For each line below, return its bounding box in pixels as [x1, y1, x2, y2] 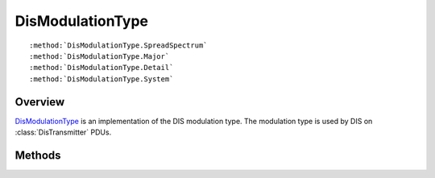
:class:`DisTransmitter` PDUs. [14, 127, 112, 137]
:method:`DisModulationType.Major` [29, 52, 170, 60]
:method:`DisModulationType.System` [29, 74, 174, 84]
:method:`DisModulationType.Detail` [29, 63, 174, 72]
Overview [14, 95, 65, 109]
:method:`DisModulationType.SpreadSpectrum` [29, 40, 209, 50]
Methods [14, 148, 61, 162]
